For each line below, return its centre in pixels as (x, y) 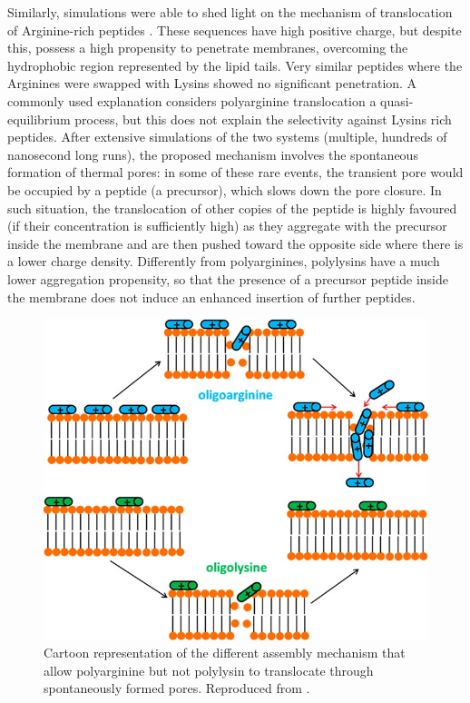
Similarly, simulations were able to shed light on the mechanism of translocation (230, 12)
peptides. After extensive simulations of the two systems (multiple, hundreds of (227, 137)
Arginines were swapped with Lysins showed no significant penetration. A (212, 83)
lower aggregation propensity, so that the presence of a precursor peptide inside (228, 278)
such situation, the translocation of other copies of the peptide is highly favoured (232, 208)
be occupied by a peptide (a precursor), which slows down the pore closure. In (225, 189)
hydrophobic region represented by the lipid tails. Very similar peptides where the (235, 65)
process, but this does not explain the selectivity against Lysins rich (263, 119)
